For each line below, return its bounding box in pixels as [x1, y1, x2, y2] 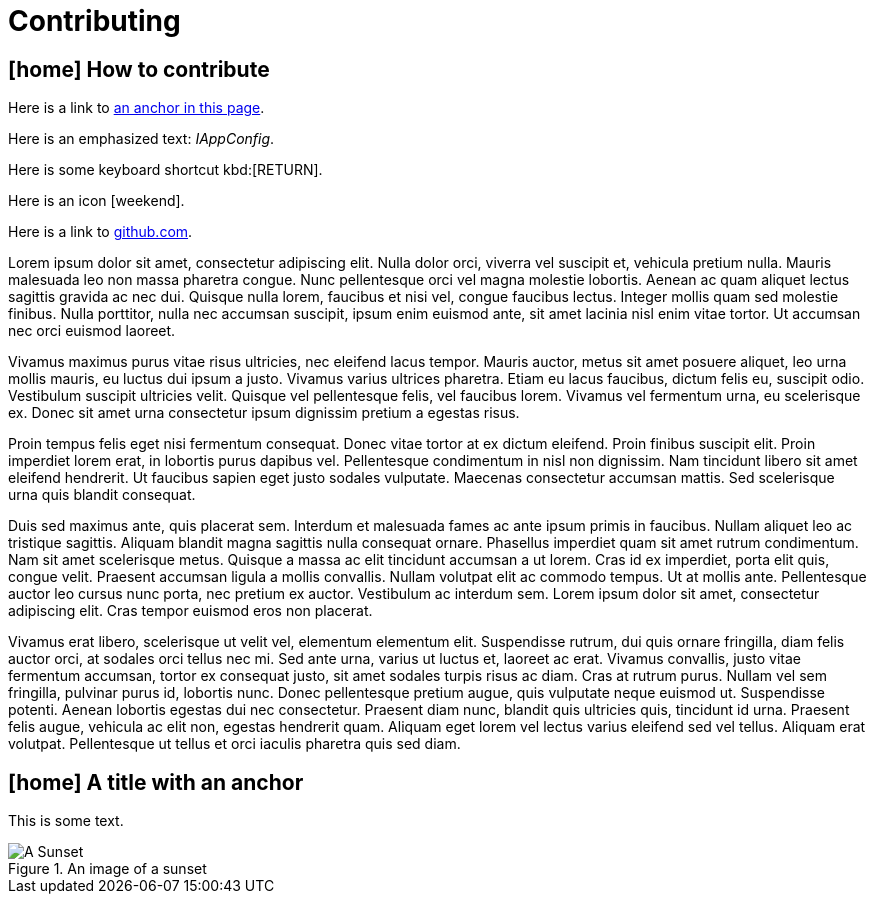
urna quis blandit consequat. [8, 486, 196, 504]
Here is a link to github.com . [8, 223, 193, 241]
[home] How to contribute [8, 56, 270, 82]
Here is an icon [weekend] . [8, 192, 185, 210]
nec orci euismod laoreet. [8, 322, 176, 340]
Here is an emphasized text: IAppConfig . [8, 130, 275, 148]
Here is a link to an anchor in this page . [8, 99, 265, 117]
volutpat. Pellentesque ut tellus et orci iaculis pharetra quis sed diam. [8, 735, 461, 753]
